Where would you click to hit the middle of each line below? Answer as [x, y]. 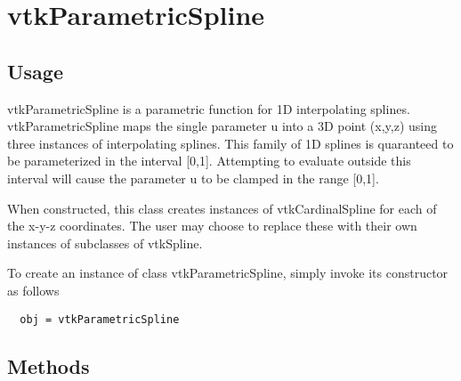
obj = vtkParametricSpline [100, 319]
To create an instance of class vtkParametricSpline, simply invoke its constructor [228, 273]
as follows [33, 290]
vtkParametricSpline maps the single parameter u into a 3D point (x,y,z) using [222, 126]
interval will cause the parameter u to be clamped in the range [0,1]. [193, 178]
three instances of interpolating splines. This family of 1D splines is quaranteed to [230, 143]
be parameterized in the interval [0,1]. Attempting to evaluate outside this [209, 161]
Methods [49, 365]
